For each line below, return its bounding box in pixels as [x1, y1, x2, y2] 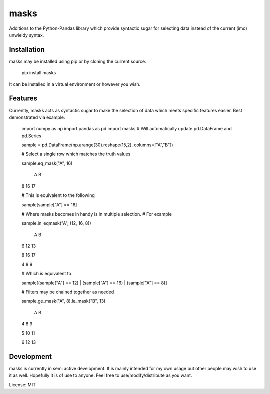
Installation [9, 45, 45, 54]
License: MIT [9, 381, 36, 388]
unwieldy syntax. [9, 32, 44, 38]
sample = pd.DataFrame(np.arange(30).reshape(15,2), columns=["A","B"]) [21, 142, 173, 148]
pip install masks [21, 70, 56, 76]
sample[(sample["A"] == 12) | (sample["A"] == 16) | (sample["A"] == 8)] [21, 280, 167, 286]
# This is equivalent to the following [21, 192, 95, 199]
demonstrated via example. [9, 114, 65, 120]
